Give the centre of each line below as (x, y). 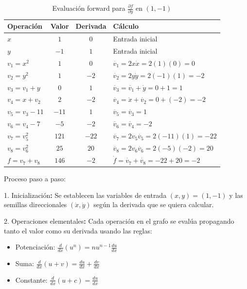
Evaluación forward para (89, 8)
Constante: (31, 279)
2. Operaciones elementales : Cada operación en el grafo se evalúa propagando (119, 221)
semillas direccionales (35, 204)
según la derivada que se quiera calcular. (154, 204)
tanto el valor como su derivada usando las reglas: (78, 230)
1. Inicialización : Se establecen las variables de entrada (85, 195)
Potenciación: (35, 247)
